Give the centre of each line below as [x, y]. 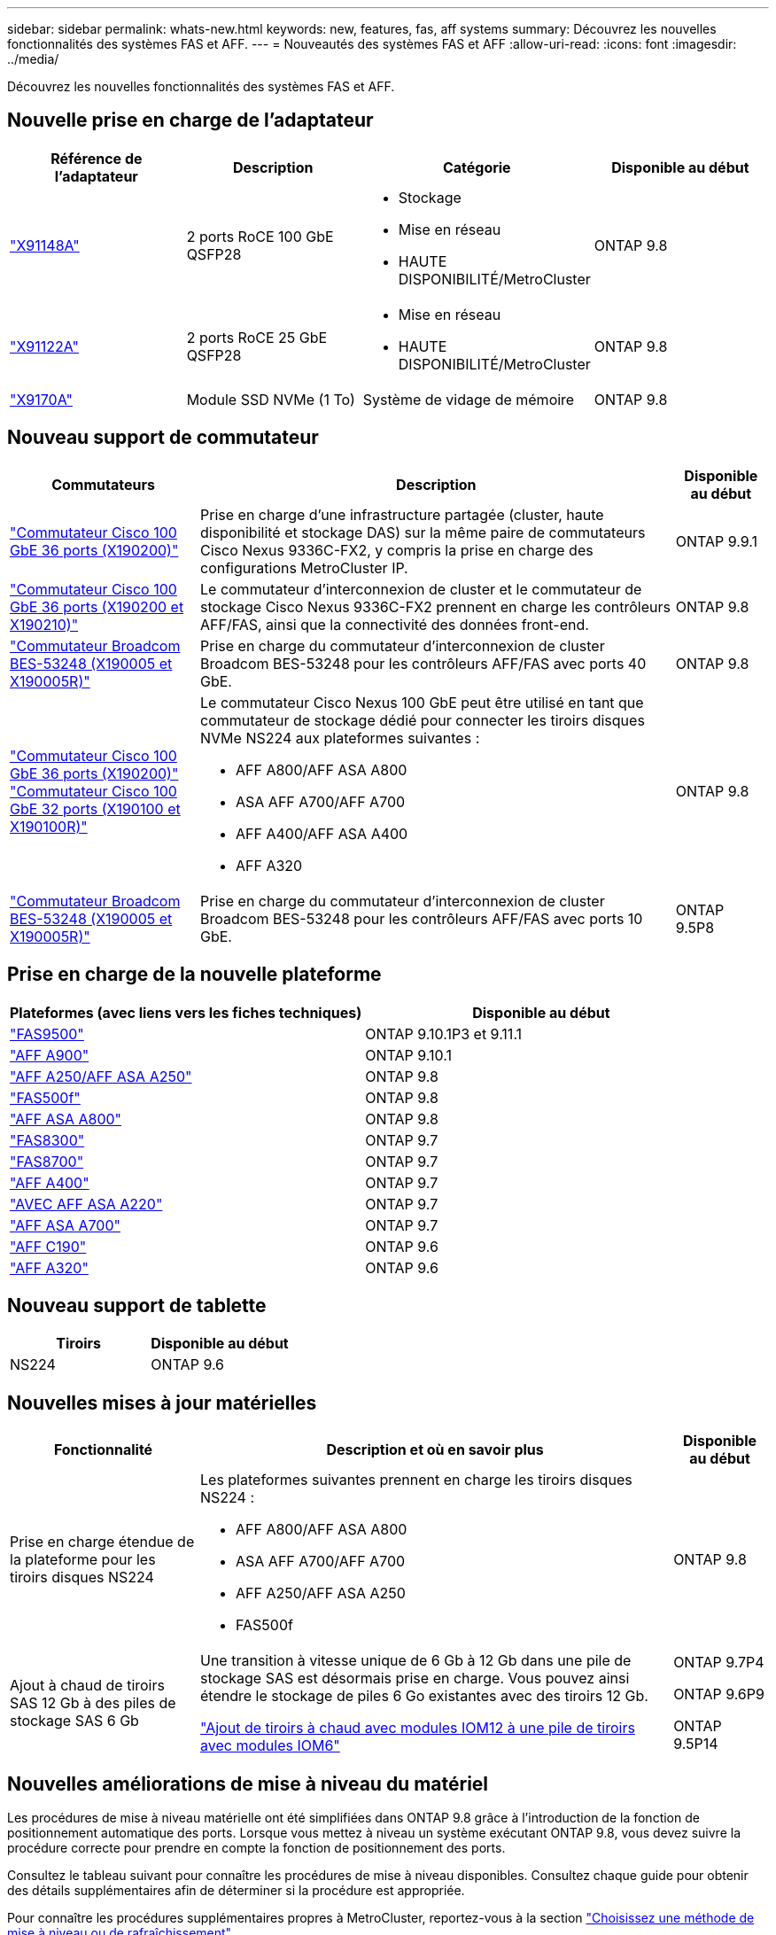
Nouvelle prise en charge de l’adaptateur [190, 120]
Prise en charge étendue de [102, 1542]
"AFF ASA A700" [65, 1225]
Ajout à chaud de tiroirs [87, 1686]
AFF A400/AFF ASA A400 [322, 833]
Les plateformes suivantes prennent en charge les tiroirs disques [416, 1480]
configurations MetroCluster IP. [304, 567]
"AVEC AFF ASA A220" [86, 1204]
